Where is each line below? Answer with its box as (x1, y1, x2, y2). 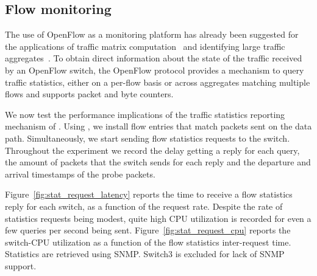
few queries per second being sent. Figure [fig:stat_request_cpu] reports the (5, 224, 291, 236)
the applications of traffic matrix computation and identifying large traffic (5, 40, 285, 52)
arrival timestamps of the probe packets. (5, 167, 155, 180)
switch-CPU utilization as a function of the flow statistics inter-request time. (5, 235, 291, 248)
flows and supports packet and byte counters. (5, 88, 174, 100)
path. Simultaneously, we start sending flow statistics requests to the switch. (5, 131, 290, 144)
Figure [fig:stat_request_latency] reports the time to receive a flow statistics (5, 188, 293, 201)
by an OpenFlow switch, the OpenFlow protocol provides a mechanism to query (5, 63, 304, 76)
